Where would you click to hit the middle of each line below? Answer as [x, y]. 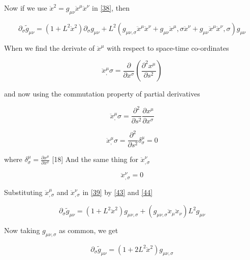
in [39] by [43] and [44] [118, 192]
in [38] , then [111, 8]
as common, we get [88, 230]
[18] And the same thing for [95, 159]
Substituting [23, 192]
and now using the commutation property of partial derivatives [102, 94]
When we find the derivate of [50, 47]
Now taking [22, 230]
